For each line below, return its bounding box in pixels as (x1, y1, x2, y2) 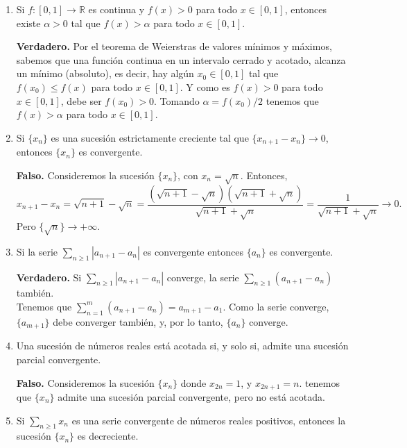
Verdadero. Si (16, 269, 82, 284)
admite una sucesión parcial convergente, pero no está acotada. (58, 390, 325, 404)
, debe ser (60, 93, 102, 108)
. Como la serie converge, (223, 299, 329, 313)
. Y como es (180, 79, 230, 94)
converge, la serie (166, 269, 239, 284)
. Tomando (154, 93, 200, 108)
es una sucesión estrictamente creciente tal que (51, 130, 249, 144)
